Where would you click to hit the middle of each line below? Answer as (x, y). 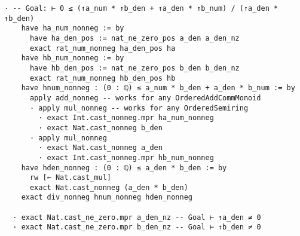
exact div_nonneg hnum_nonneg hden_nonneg (107, 197)
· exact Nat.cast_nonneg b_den (100, 128)
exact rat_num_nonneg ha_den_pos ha (102, 48)
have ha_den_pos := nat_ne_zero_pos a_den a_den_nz (134, 38)
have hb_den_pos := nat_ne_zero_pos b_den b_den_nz (134, 68)
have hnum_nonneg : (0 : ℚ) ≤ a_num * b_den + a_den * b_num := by (158, 88)
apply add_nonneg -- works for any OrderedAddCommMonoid (145, 98)
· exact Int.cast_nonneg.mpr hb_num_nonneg (126, 157)
